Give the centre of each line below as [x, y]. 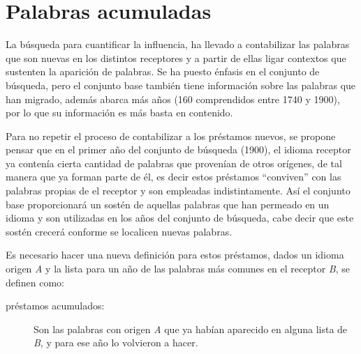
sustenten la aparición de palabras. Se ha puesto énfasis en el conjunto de [163, 71]
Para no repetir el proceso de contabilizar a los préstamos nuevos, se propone [171, 136]
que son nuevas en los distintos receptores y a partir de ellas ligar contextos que [176, 57]
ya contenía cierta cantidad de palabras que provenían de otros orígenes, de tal [174, 163]
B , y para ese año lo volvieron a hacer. [116, 343]
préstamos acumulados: [55, 306]
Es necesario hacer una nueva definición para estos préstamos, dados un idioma [175, 255]
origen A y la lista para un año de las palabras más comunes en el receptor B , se [178, 269]
